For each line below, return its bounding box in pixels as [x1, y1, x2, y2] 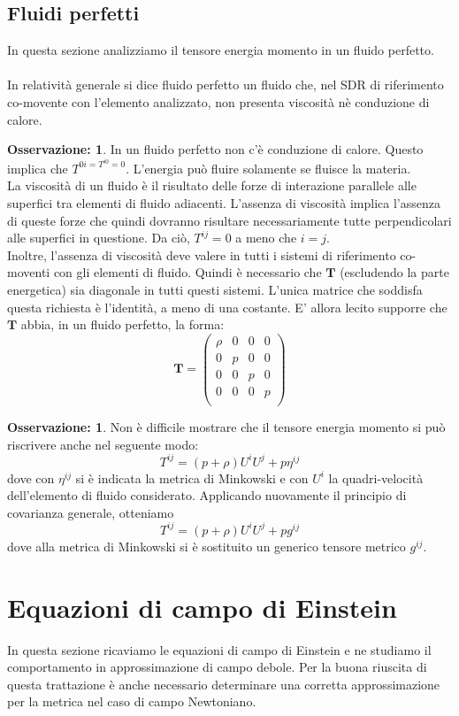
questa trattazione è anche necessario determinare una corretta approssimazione [7, 674, 440, 693]
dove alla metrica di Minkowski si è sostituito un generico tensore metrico [7, 536, 406, 555]
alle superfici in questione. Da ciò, [7, 228, 190, 247]
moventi [7, 263, 50, 281]
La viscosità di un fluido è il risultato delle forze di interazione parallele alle [7, 176, 417, 195]
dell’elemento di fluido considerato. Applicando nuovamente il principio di [7, 486, 407, 504]
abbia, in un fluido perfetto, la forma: [20, 315, 225, 334]
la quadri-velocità [328, 468, 424, 487]
